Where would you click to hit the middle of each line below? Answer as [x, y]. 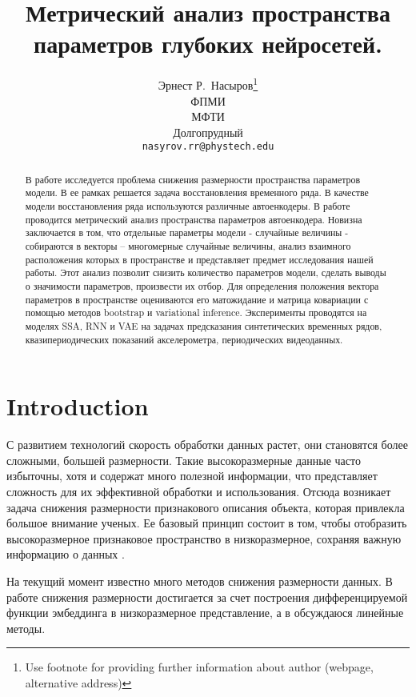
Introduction [78, 406]
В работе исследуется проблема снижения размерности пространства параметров [193, 179]
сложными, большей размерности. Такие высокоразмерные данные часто [184, 460]
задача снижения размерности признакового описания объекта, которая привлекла [206, 507]
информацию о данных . [66, 554]
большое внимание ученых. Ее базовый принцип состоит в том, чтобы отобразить [207, 523]
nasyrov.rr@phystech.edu [208, 147]
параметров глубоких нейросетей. [208, 44]
